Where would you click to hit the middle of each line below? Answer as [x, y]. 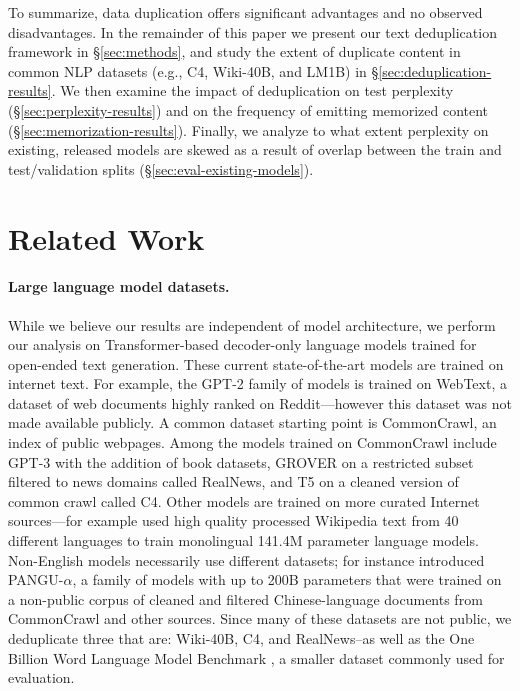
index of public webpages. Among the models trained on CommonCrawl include [252, 442]
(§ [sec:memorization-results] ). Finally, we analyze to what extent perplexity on [248, 129]
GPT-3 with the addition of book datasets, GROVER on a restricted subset [241, 461]
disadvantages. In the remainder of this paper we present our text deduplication [252, 31]
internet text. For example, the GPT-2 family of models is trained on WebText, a [257, 383]
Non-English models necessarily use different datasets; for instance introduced [246, 559]
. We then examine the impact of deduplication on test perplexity [252, 90]
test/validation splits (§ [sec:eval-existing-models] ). [161, 168]
